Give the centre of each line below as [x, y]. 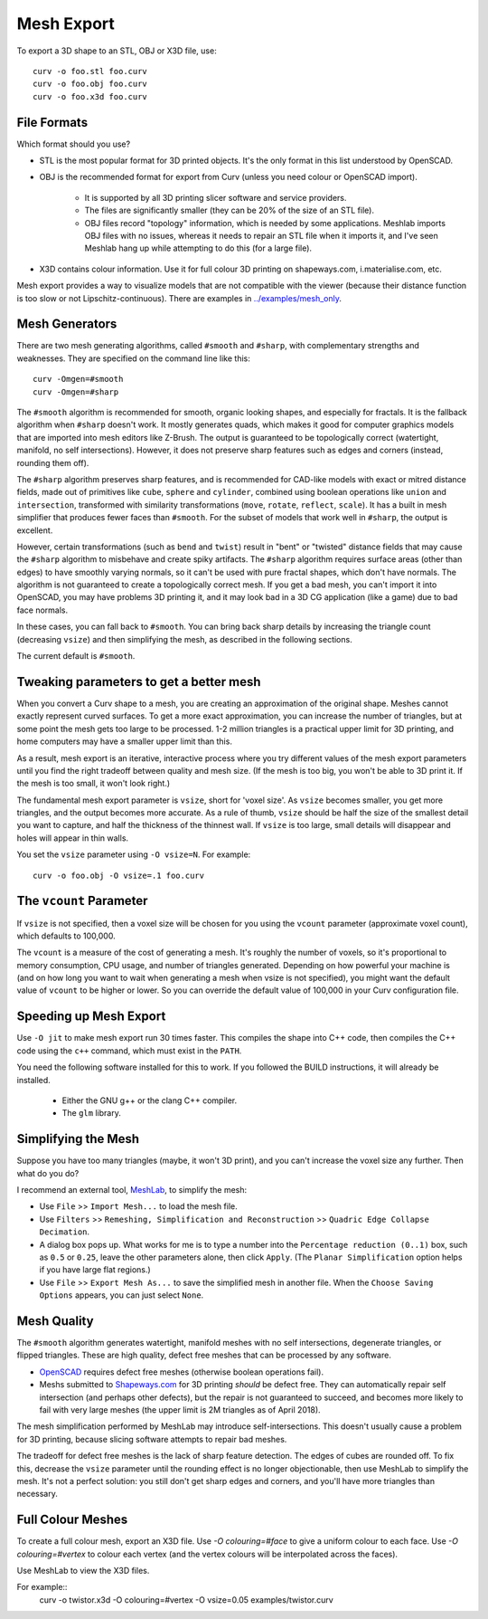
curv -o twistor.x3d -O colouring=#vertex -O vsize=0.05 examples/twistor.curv [186, 1600]
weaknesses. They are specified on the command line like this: [133, 358]
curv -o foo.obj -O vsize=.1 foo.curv [119, 875]
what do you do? [48, 1173]
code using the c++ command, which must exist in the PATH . [129, 1051]
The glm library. [91, 1113]
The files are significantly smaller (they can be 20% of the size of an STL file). [230, 210]
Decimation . [65, 1232]
